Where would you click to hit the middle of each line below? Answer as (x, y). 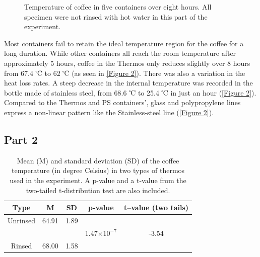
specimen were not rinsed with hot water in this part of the (116, 16)
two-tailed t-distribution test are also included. (98, 190)
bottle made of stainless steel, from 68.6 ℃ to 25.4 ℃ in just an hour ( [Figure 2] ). (130, 92)
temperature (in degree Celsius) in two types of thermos (98, 170)
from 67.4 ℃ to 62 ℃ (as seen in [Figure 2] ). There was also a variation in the (125, 73)
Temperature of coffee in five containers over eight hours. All (118, 7)
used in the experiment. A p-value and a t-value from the (98, 180)
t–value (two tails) (156, 207)
